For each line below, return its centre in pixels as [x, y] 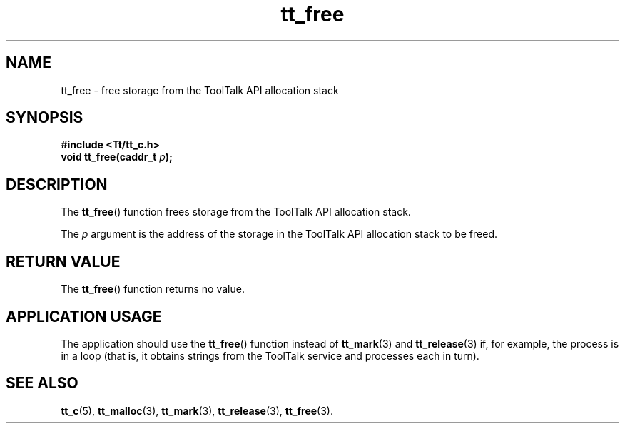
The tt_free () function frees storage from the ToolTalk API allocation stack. [236, 212]
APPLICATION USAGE [84, 316]
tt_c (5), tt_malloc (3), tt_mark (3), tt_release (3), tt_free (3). [197, 410]
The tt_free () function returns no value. [153, 289]
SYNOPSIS [45, 118]
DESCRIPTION [57, 184]
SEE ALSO [42, 383]
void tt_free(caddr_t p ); [117, 157]
